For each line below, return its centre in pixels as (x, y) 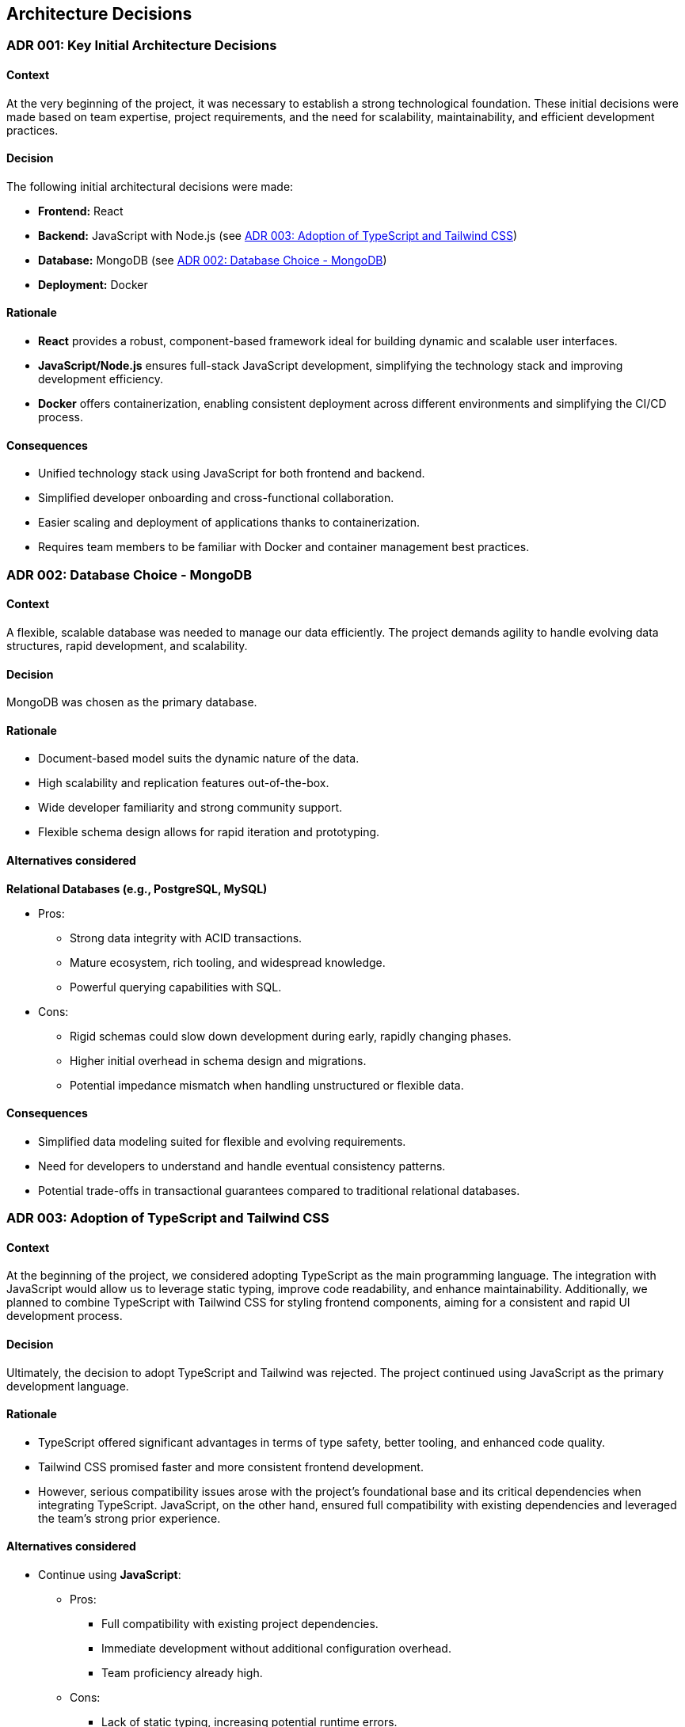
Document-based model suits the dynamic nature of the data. (199, 759)
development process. (65, 1316)
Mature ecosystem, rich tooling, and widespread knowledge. (228, 962)
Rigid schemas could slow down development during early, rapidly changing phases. (291, 1036)
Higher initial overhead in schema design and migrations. (218, 1060)
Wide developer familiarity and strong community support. (190, 808)
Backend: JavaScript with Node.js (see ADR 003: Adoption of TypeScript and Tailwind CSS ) (278, 235)
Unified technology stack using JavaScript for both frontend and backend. (232, 474)
